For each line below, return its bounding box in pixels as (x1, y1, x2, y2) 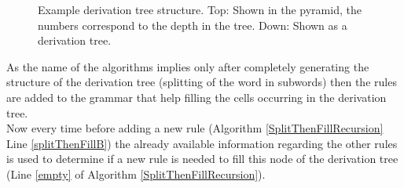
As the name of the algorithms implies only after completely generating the (6, 58, 369, 74)
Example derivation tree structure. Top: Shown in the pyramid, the (38, 2, 362, 17)
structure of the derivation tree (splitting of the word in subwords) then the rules (6, 74, 397, 90)
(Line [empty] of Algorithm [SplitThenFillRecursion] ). (6, 165, 266, 182)
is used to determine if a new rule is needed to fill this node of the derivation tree (6, 150, 398, 167)
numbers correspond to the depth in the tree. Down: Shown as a (38, 16, 347, 33)
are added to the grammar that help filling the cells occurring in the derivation (6, 89, 387, 105)
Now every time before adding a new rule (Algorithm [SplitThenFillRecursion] (6, 120, 384, 136)
